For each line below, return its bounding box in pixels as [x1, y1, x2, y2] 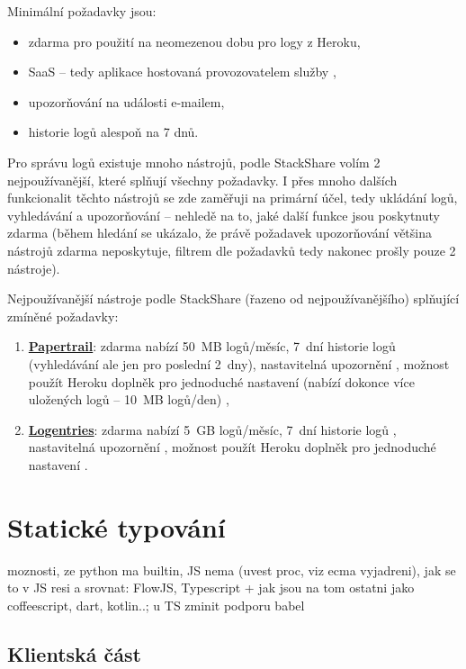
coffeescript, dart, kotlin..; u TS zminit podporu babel [7, 595, 305, 614]
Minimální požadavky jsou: [7, 2, 157, 20]
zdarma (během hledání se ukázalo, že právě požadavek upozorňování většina [7, 223, 432, 242]
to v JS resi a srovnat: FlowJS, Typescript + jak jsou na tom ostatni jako [7, 578, 415, 597]
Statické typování [7, 508, 226, 545]
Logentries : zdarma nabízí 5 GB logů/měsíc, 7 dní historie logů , [28, 420, 397, 438]
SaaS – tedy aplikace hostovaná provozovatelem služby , [28, 62, 336, 81]
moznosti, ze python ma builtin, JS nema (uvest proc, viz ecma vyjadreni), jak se [7, 560, 456, 579]
